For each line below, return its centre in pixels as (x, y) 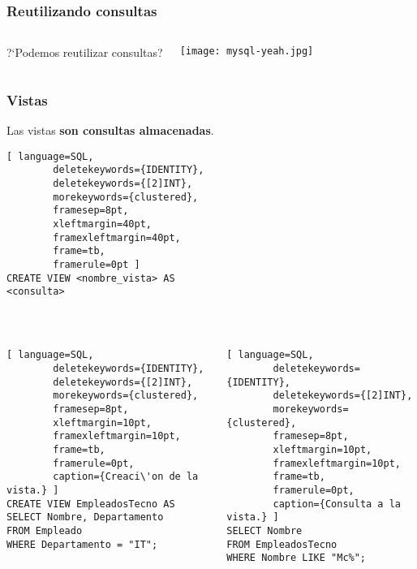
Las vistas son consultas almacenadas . (110, 130)
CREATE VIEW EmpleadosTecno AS (91, 504)
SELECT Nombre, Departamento (85, 517)
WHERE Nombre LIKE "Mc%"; (297, 558)
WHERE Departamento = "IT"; (82, 544)
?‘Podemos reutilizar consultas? (85, 52)
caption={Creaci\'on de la (126, 477)
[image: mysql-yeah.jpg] (247, 52)
